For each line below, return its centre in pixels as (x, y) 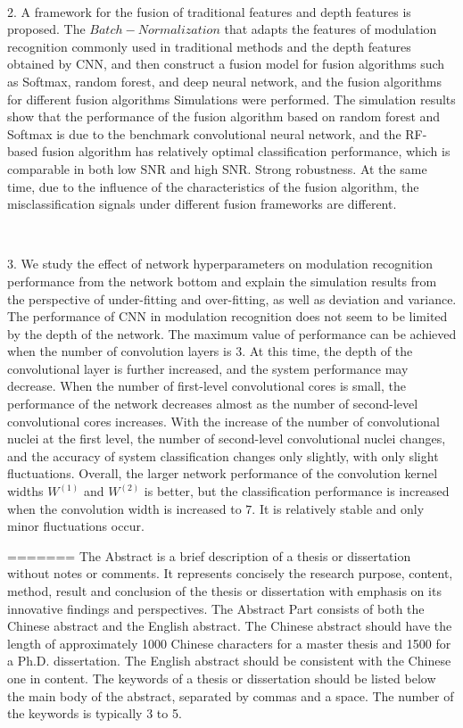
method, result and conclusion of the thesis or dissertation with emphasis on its (224, 591)
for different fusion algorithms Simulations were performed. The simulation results (231, 99)
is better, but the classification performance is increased (297, 491)
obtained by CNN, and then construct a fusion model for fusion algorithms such (226, 64)
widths (25, 491)
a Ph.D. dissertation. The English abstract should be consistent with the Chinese (229, 661)
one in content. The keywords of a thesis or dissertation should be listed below (222, 678)
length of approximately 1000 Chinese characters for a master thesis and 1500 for (229, 643)
